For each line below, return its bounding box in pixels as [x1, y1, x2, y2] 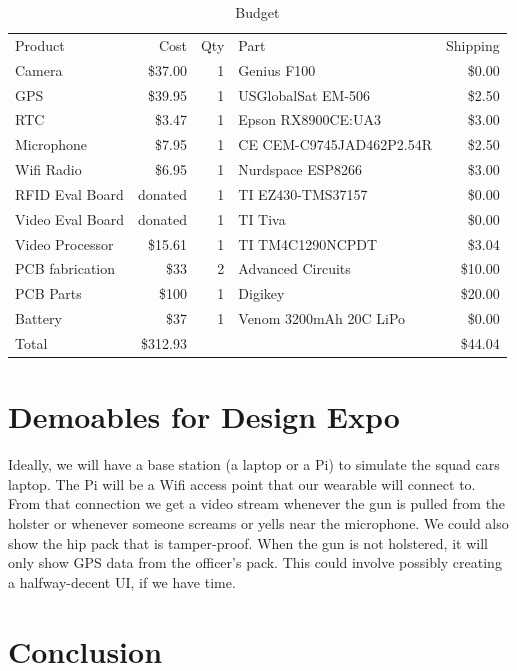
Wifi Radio [15, 159, 82, 180]
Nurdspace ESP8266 [238, 159, 363, 180]
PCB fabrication [15, 258, 116, 279]
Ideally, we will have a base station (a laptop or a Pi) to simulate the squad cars [8, 454, 500, 475]
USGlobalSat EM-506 [238, 84, 371, 105]
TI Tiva [238, 208, 286, 229]
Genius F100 [238, 59, 316, 80]
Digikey [238, 283, 285, 304]
